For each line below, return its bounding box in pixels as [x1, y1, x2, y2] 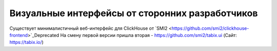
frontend [9, 32, 28, 38]
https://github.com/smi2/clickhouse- [171, 25, 249, 31]
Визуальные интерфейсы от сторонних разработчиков [9, 8, 258, 19]
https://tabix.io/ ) [9, 39, 44, 45]
